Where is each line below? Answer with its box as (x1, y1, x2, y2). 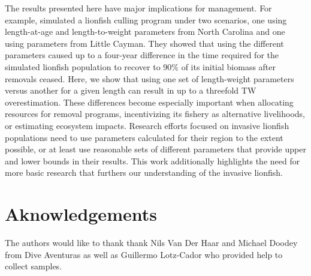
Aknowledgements (5, 202, 157, 226)
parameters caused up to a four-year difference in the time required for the (5, 49, 279, 61)
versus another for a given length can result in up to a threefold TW (5, 84, 256, 97)
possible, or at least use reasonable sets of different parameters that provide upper (5, 143, 306, 155)
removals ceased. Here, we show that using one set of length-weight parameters (5, 72, 294, 85)
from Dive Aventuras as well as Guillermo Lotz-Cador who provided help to (5, 248, 283, 260)
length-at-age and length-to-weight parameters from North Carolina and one (5, 25, 285, 38)
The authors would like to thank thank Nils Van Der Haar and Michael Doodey (5, 236, 298, 249)
